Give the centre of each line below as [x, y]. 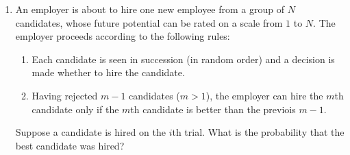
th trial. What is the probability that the [258, 132]
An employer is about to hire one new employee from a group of [150, 9]
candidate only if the [75, 109]
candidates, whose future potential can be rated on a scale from [149, 22]
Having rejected [65, 95]
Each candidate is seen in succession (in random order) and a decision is [183, 59]
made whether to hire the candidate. [108, 72]
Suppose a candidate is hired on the [90, 132]
